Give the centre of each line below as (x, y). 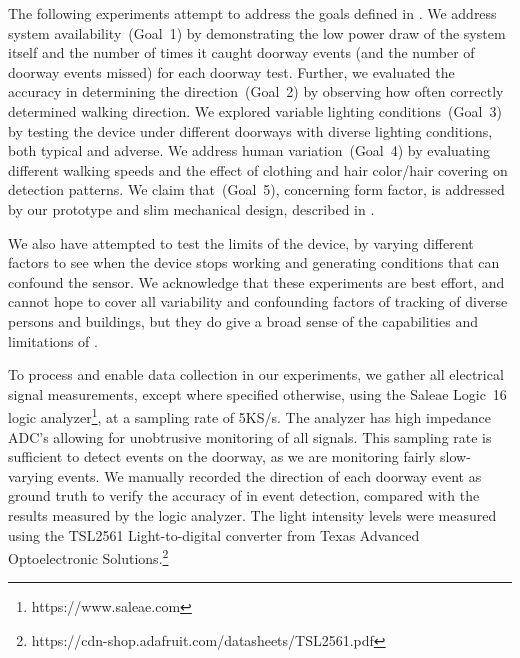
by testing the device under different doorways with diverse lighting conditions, (250, 130)
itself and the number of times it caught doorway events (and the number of (241, 52)
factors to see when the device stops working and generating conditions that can (254, 262)
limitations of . (53, 340)
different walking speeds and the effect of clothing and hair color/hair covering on (258, 169)
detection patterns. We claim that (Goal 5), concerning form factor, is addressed (256, 189)
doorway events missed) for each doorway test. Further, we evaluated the (231, 71)
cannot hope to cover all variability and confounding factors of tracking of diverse (258, 301)
